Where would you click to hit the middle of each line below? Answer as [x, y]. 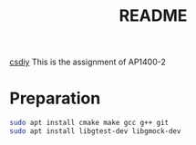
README [153, 16]
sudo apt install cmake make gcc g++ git [89, 123]
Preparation [55, 98]
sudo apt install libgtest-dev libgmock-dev [95, 131]
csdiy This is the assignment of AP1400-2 [88, 62]
